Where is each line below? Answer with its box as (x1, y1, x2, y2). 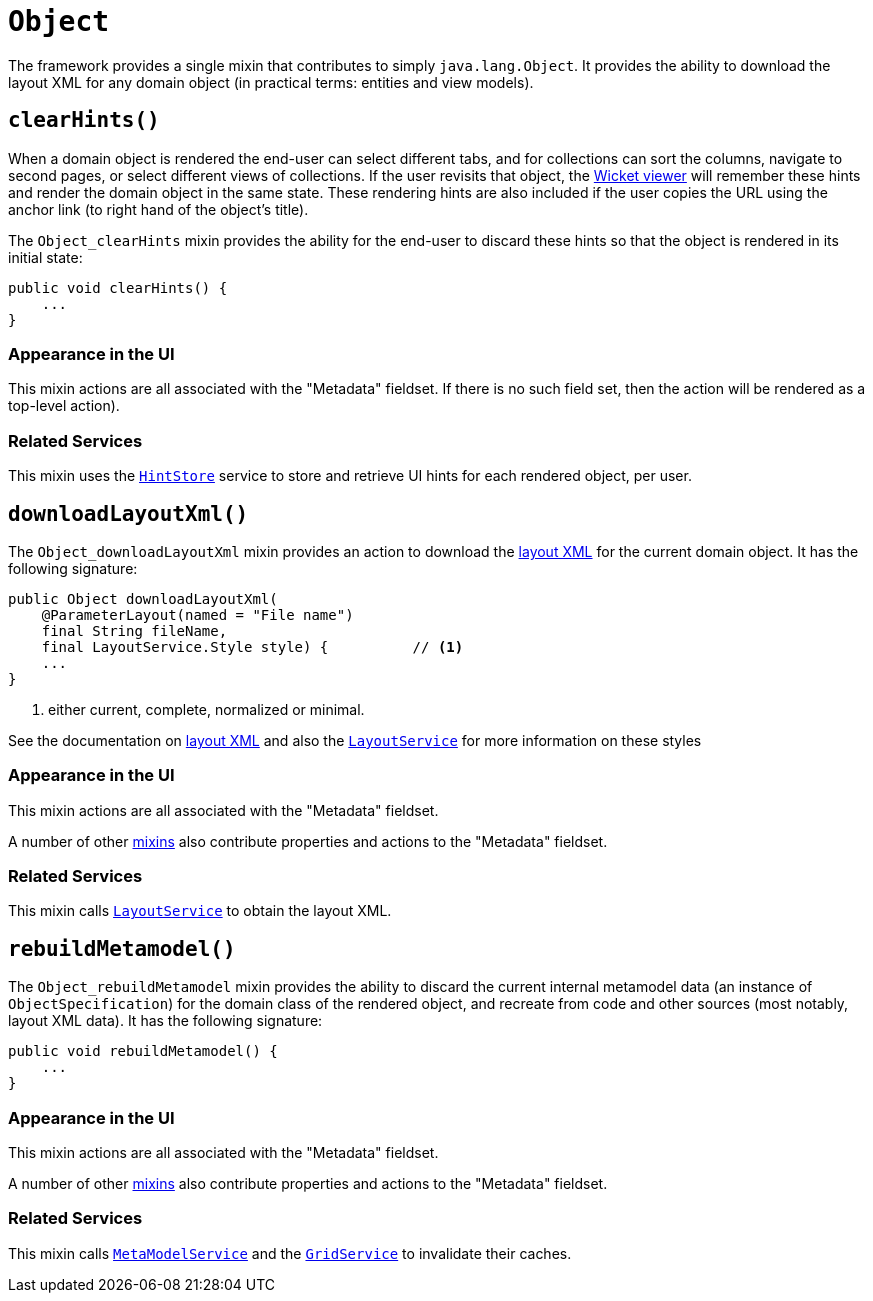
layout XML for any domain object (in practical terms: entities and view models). (8, 73, 534, 91)
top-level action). (8, 397, 120, 415)
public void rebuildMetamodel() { (8, 1043, 278, 1060)
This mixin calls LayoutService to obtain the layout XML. (8, 902, 392, 920)
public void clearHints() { (8, 279, 228, 296)
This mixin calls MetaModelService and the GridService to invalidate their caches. (8, 1244, 572, 1262)
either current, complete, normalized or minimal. (48, 700, 365, 718)
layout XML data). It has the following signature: (8, 1012, 323, 1030)
